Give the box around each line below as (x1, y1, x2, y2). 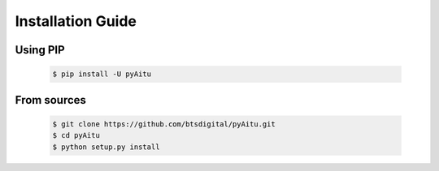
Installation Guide (15, 12, 137, 30)
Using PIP (15, 43, 65, 57)
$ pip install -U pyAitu (52, 70, 152, 79)
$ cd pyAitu (52, 130, 101, 140)
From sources (15, 93, 87, 107)
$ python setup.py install (52, 142, 160, 152)
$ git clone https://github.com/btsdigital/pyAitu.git (52, 119, 276, 129)
